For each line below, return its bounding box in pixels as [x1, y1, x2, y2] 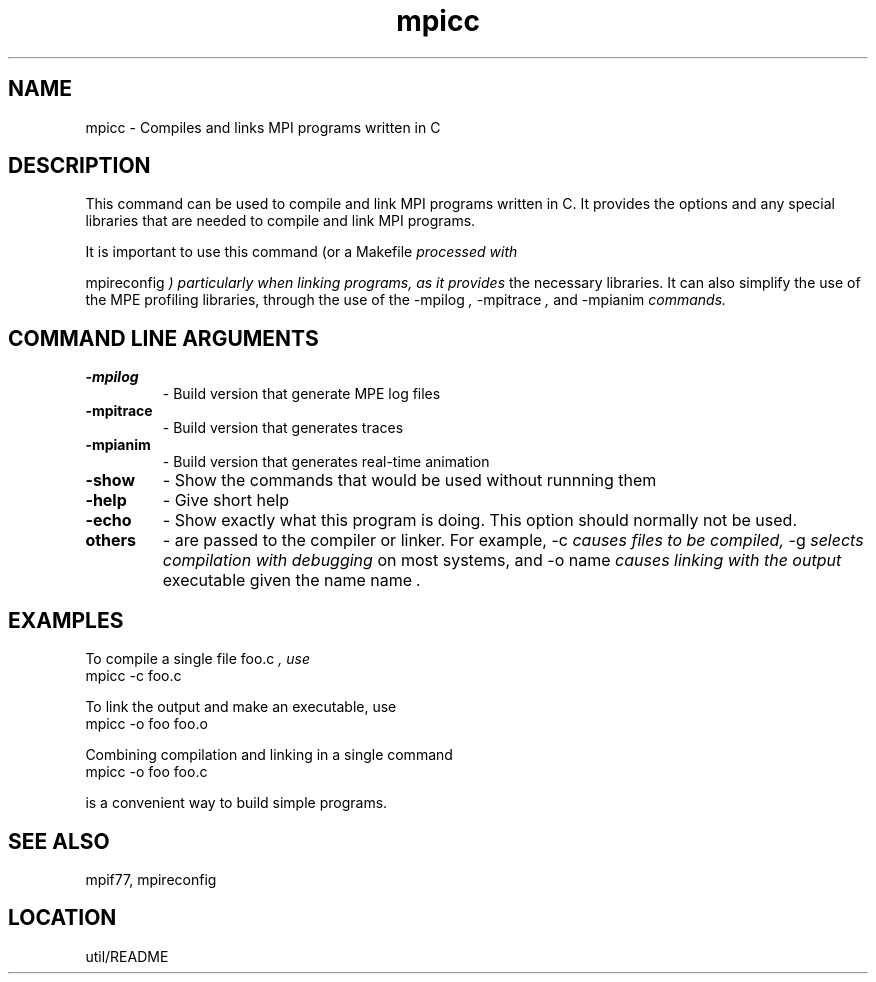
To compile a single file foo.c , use [85, 650, 310, 668]
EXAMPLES [8, 607, 124, 633]
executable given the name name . [162, 570, 422, 591]
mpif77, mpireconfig [85, 870, 217, 888]
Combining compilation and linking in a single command [85, 746, 453, 764]
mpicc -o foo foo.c [85, 763, 208, 781]
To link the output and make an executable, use [85, 698, 397, 716]
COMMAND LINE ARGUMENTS [8, 325, 319, 351]
